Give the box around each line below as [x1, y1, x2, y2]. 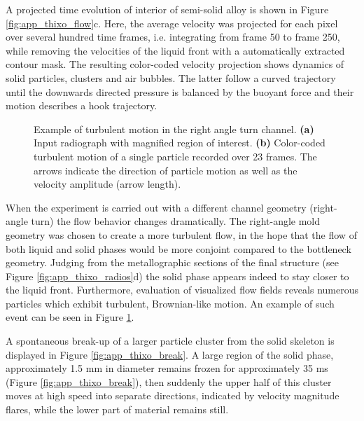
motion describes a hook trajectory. [6, 98, 157, 113]
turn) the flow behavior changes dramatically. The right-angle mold [31, 214, 321, 228]
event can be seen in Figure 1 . [6, 310, 134, 324]
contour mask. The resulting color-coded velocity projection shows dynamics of [6, 57, 344, 71]
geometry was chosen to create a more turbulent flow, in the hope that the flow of [6, 227, 357, 242]
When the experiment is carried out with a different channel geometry [6, 200, 307, 214]
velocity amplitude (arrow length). [34, 177, 181, 191]
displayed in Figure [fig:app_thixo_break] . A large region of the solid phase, [6, 347, 334, 361]
